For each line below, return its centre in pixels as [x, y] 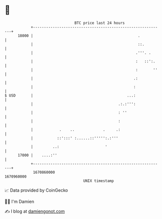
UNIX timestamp [99, 181]
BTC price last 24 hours [100, 23]
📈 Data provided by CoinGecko [36, 190]
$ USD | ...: [70, 95]
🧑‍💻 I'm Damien [20, 201]
